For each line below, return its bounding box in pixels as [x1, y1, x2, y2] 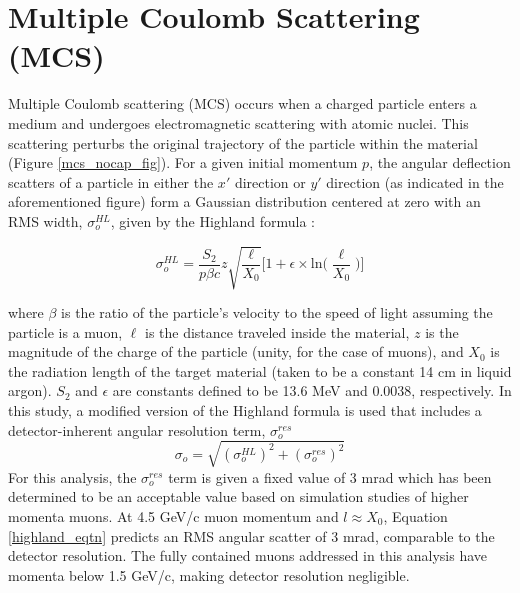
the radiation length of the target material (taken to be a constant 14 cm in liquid [8, 360, 512, 381]
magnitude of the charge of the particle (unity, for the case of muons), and [8, 341, 464, 362]
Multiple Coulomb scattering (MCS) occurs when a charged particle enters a [8, 93, 477, 114]
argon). [8, 380, 52, 401]
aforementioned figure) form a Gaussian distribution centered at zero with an [8, 191, 481, 212]
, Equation [383, 505, 448, 526]
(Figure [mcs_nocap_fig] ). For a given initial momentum [8, 152, 358, 173]
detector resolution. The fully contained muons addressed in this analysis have [8, 545, 487, 566]
